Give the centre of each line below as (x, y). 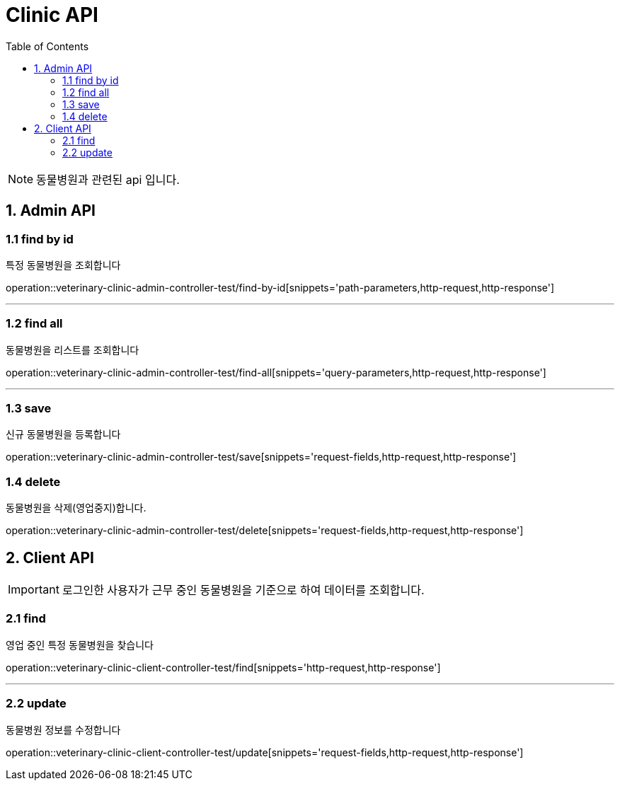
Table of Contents (47, 46)
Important (34, 590)
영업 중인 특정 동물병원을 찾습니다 (80, 645)
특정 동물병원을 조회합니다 (63, 265)
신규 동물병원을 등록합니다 (63, 434)
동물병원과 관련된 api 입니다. (108, 179)
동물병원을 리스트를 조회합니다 (73, 349)
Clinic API (52, 15)
